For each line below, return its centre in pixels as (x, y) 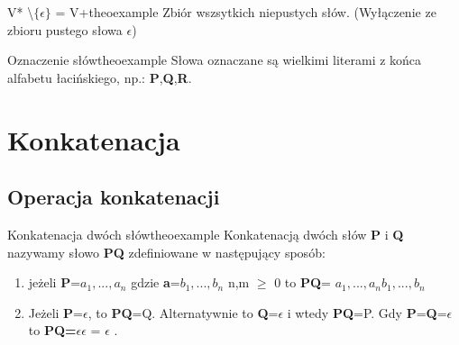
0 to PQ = (303, 282)
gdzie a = (156, 282)
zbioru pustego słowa (65, 29)
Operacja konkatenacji (114, 197)
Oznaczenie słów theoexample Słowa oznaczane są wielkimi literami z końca (215, 60)
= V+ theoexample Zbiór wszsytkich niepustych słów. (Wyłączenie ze (246, 12)
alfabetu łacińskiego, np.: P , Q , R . (100, 77)
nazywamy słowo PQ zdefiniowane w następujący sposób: (166, 252)
